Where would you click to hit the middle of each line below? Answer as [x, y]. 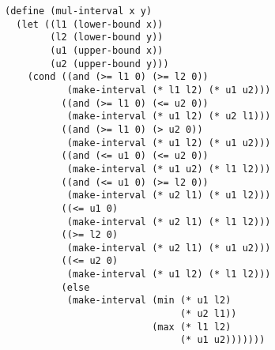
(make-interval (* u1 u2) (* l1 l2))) [169, 169]
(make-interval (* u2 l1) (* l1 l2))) [169, 222]
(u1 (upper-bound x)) [107, 50]
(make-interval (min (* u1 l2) [149, 301]
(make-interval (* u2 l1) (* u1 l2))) [169, 196]
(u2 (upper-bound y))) [109, 64]
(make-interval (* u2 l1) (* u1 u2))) [169, 248]
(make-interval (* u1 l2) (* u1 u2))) [169, 143]
